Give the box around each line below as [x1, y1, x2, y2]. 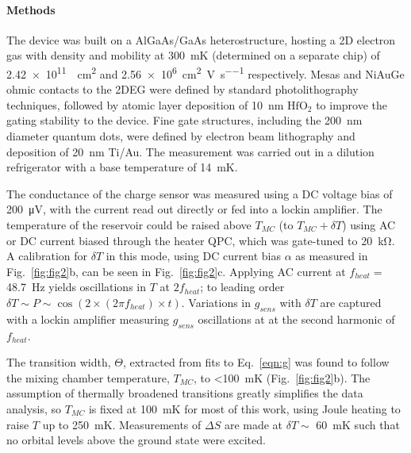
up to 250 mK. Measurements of [42, 416, 202, 432]
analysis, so [6, 400, 62, 417]
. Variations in [181, 294, 252, 310]
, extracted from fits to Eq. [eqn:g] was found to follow [122, 354, 390, 370]
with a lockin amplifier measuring [6, 310, 170, 327]
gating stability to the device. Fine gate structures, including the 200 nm [6, 112, 363, 129]
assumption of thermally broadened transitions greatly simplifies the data [6, 385, 363, 401]
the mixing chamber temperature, [6, 369, 170, 386]
